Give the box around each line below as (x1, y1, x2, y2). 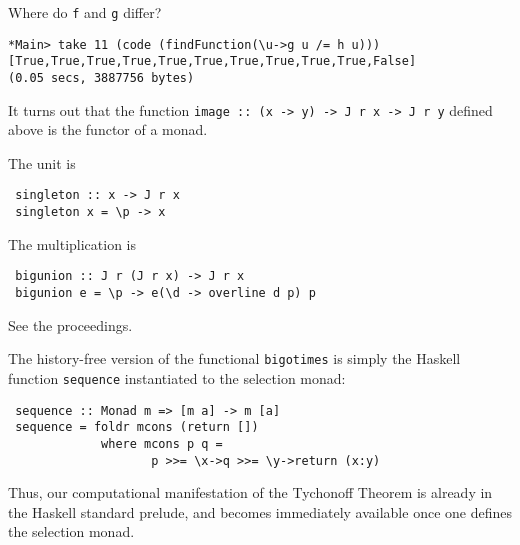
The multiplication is (8, 233, 137, 254)
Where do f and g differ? (8, 2, 162, 22)
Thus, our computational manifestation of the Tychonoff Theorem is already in (8, 482, 493, 503)
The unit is (8, 152, 76, 173)
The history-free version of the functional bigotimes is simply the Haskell (8, 348, 461, 369)
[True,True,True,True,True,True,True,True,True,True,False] (8, 54, 417, 69)
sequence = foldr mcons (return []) (15, 420, 259, 435)
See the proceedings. (8, 314, 133, 335)
